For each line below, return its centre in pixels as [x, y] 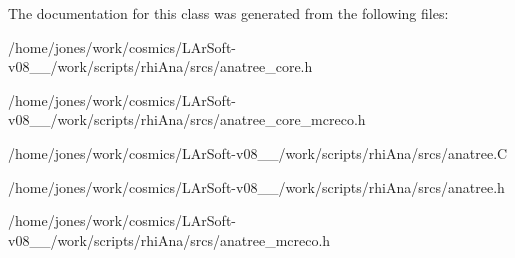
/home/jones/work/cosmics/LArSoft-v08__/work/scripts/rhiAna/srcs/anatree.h [256, 186]
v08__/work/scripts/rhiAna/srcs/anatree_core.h [160, 66]
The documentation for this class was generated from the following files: [228, 13]
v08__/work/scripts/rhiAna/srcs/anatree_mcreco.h [169, 239]
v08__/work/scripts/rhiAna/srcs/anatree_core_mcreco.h [187, 119]
